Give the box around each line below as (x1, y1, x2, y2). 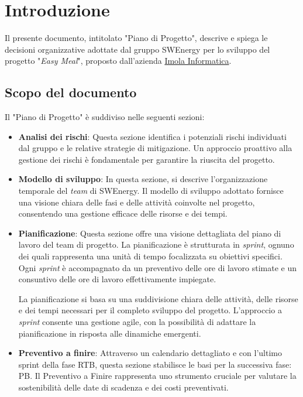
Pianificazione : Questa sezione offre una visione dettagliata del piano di (18, 227, 281, 239)
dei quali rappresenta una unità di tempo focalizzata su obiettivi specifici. (18, 250, 283, 262)
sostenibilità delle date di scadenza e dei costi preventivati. (18, 381, 229, 393)
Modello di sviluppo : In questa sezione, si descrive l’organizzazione (18, 173, 268, 185)
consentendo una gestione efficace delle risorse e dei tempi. (18, 207, 228, 220)
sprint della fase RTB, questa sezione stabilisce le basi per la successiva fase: (18, 358, 292, 370)
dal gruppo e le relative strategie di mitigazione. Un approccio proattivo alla (18, 142, 292, 154)
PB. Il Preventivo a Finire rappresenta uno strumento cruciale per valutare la (18, 369, 297, 382)
